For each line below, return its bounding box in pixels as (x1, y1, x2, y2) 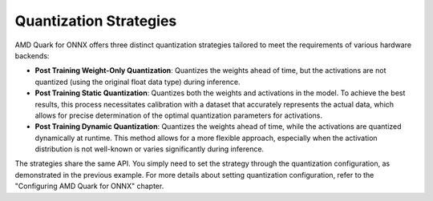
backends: (14, 50, 50, 60)
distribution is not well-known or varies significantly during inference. (34, 144, 265, 154)
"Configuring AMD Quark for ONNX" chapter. (14, 181, 164, 191)
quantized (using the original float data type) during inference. (34, 77, 241, 86)
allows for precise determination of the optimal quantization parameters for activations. (34, 111, 323, 120)
